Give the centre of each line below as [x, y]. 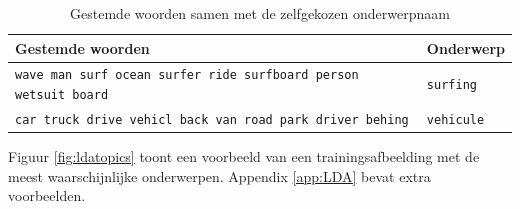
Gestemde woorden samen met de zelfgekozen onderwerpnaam [260, 13]
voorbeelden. [47, 195]
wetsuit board [62, 95]
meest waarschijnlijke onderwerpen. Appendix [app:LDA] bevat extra [219, 175]
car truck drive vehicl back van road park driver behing [212, 120]
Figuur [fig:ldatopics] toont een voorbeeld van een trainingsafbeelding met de [244, 156]
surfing [451, 85]
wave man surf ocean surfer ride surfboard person [187, 75]
